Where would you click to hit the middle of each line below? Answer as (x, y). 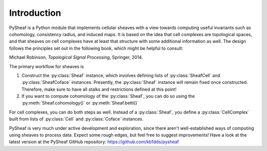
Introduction (35, 13)
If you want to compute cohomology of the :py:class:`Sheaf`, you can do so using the (108, 96)
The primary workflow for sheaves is (46, 66)
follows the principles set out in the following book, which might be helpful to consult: (96, 48)
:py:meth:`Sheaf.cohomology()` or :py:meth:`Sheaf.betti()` (80, 103)
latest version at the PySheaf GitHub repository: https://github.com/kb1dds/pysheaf (94, 142)
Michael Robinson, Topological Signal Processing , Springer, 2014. (76, 57)
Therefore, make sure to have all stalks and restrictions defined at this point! (99, 89)
